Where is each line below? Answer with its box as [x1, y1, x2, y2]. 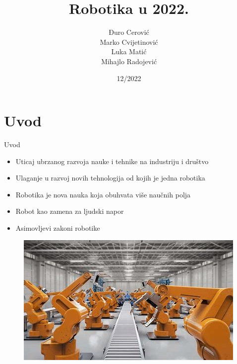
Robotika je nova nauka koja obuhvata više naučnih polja [15, 189, 191, 199]
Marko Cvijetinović [100, 36, 158, 47]
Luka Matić [111, 46, 147, 57]
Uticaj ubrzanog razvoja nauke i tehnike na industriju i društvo [15, 156, 209, 166]
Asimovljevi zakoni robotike [15, 223, 100, 233]
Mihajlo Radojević [101, 56, 157, 66]
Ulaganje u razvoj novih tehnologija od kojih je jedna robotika [15, 173, 205, 183]
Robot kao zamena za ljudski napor [15, 206, 124, 216]
